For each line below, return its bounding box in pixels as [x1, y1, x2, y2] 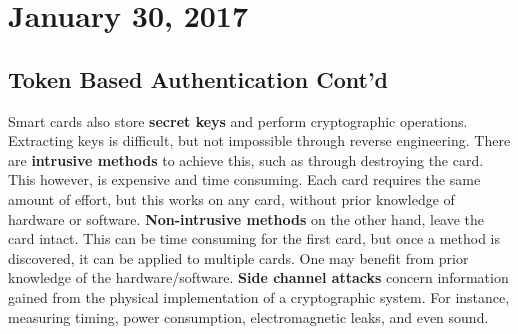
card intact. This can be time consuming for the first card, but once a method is [8, 228, 501, 249]
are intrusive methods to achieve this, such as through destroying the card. [8, 149, 484, 170]
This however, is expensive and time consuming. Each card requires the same [8, 169, 481, 190]
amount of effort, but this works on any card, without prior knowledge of [8, 188, 455, 209]
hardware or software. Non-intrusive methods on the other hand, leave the [8, 208, 485, 229]
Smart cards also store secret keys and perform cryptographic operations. [8, 110, 468, 131]
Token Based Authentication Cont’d [8, 63, 389, 94]
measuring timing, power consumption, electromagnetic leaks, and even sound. [8, 306, 489, 327]
